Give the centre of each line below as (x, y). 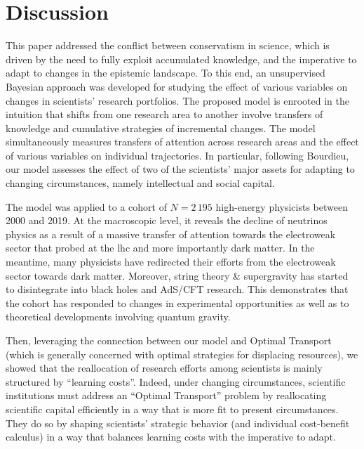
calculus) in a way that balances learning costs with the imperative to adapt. (171, 437)
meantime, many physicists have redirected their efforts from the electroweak (171, 262)
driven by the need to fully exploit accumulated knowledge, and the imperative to (181, 59)
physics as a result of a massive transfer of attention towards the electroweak (171, 234)
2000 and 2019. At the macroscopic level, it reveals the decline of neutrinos (167, 220)
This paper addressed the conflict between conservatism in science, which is (168, 45)
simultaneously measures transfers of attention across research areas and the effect (182, 142)
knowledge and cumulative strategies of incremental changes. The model (161, 128)
